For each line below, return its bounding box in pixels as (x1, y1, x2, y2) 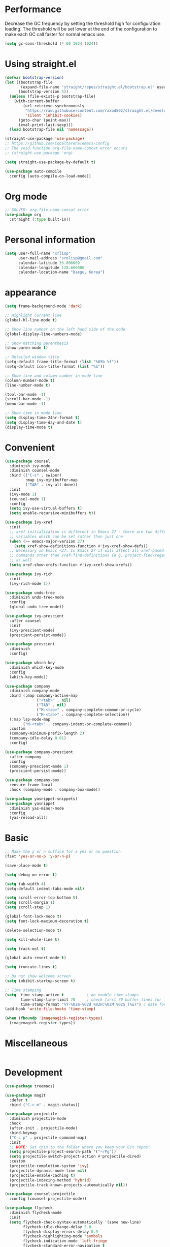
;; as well (9, 558, 32, 563)
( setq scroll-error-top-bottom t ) (5, 895, 78, 901)
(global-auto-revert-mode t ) (5, 955, 66, 961)
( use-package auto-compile (5, 169, 62, 174)
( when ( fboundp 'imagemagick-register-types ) (5, 1016, 103, 1021)
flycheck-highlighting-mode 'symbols (23, 1234, 103, 1239)
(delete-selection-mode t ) (5, 928, 62, 933)
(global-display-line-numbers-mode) (5, 332, 82, 337)
